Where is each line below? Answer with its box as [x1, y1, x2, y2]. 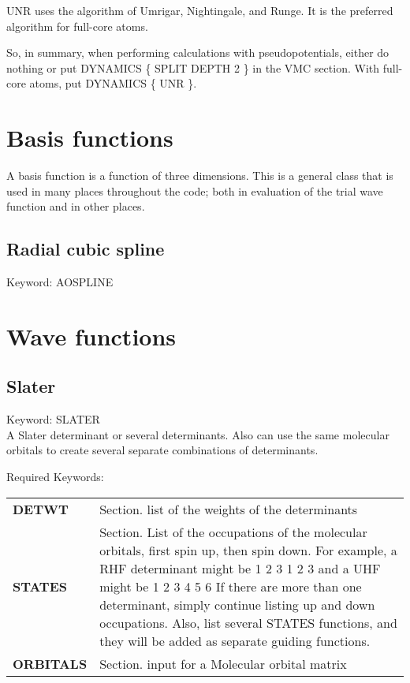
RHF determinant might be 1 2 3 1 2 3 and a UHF [99, 558, 381, 577]
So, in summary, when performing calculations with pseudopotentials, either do [6, 44, 389, 61]
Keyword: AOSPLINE [6, 274, 114, 290]
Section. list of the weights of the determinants [99, 499, 358, 518]
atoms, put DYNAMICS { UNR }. [29, 75, 197, 91]
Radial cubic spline [6, 237, 165, 261]
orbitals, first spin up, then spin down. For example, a [99, 540, 397, 559]
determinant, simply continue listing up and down [99, 595, 375, 614]
